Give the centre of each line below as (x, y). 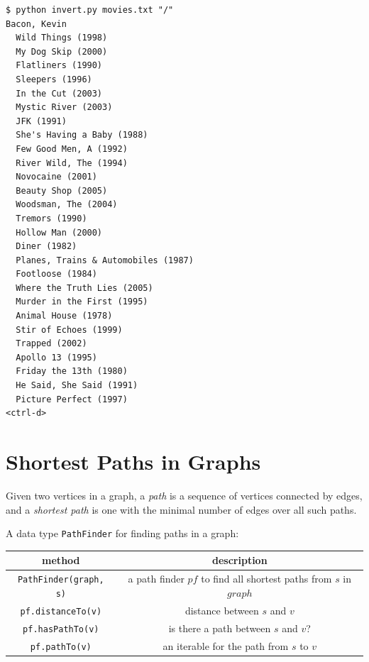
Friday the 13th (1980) (72, 371)
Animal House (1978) (64, 316)
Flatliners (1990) (59, 66)
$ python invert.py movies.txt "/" (90, 10)
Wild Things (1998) (62, 38)
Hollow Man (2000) (59, 232)
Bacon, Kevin (36, 24)
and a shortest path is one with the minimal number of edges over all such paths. (181, 509)
